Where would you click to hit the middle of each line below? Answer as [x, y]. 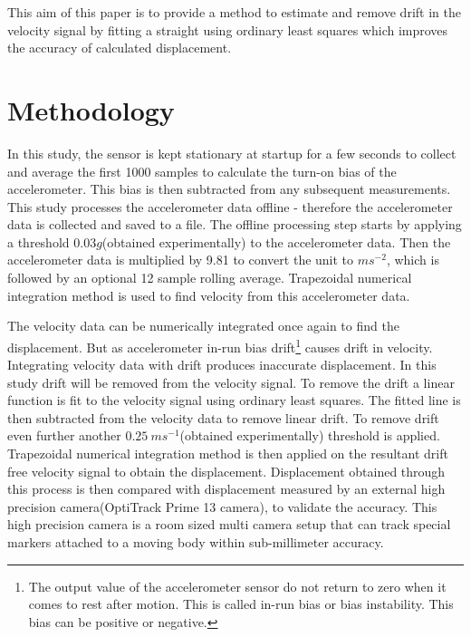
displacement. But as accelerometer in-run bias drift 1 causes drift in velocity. [220, 345]
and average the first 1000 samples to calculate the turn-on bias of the [202, 171]
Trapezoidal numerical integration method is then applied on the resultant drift [228, 454]
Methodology [91, 109]
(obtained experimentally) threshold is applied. [310, 435]
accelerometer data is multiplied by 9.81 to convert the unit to [181, 260]
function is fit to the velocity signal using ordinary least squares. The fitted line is [234, 400]
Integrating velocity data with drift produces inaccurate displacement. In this [222, 365]
